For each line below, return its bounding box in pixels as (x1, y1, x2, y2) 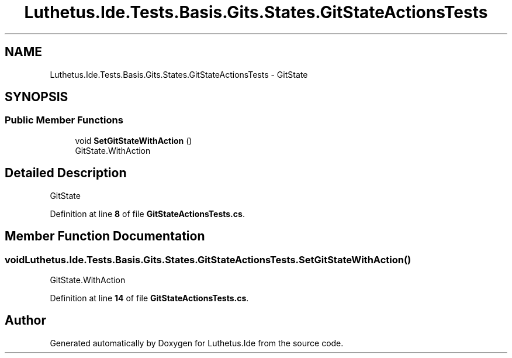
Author (5, 313, 46, 328)
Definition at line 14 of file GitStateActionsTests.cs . (50, 292, 249, 303)
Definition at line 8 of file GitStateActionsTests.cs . (50, 208, 245, 219)
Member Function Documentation (5, 229, 205, 244)
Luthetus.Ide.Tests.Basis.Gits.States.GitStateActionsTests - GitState (50, 69, 308, 80)
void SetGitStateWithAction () (75, 135, 192, 146)
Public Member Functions (5, 114, 123, 126)
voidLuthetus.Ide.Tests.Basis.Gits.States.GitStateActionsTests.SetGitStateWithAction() (5, 253, 411, 266)
